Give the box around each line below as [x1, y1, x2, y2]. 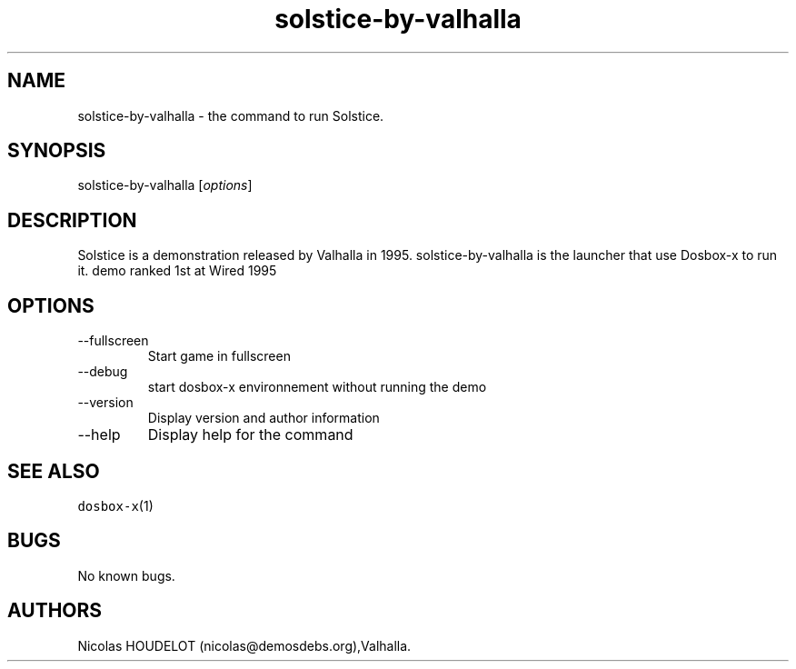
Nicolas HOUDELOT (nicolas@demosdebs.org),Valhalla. [77, 637, 412, 654]
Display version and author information [147, 410, 380, 426]
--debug [77, 364, 128, 380]
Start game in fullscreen [147, 348, 291, 364]
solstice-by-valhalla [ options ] [77, 177, 253, 194]
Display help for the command [147, 425, 353, 444]
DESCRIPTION [7, 208, 137, 232]
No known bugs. [77, 567, 175, 584]
